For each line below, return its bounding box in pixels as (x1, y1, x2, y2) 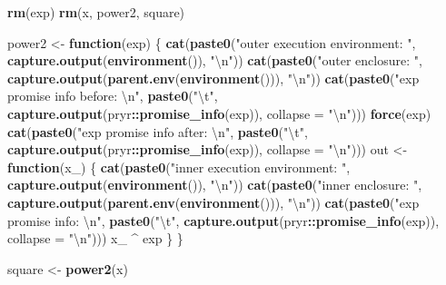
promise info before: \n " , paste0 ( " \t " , (7, 86, 218, 105)
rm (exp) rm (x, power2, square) (7, 3, 185, 21)
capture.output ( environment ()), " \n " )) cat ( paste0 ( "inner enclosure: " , (7, 175, 422, 194)
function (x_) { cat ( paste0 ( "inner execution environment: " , (7, 157, 351, 176)
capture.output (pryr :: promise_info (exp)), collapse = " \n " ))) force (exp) (7, 103, 431, 123)
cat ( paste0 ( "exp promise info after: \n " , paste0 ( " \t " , (7, 122, 308, 141)
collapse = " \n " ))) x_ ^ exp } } (7, 229, 183, 248)
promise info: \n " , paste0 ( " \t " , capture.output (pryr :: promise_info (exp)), (7, 211, 440, 230)
